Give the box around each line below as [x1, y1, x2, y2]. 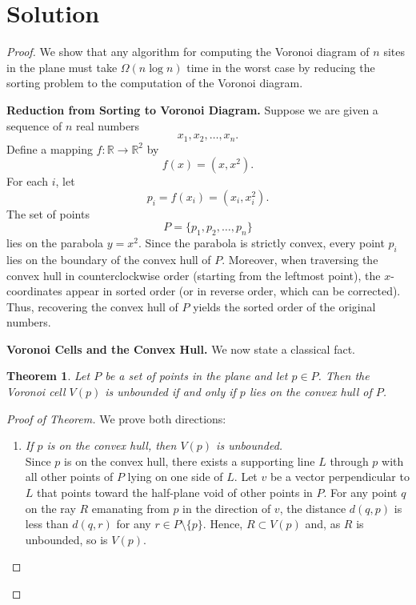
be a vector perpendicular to [270, 468, 410, 485]
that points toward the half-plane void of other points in [37, 484, 313, 501]
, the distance [279, 499, 346, 516]
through [330, 452, 369, 469]
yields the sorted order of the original [193, 298, 376, 315]
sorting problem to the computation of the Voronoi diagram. [6, 74, 303, 91]
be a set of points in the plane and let [105, 367, 288, 384]
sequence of [6, 117, 62, 134]
